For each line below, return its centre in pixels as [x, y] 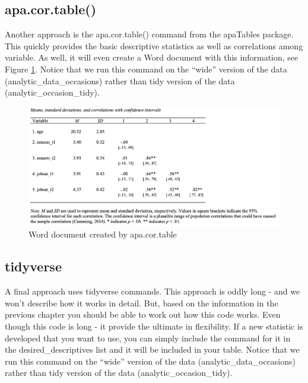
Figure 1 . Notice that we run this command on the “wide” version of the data [146, 69]
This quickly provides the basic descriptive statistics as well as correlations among [154, 45]
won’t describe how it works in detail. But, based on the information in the [142, 303]
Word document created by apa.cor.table [103, 234]
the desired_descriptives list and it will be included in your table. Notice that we [152, 349]
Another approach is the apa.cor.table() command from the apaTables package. [149, 34]
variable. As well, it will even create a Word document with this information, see [152, 57]
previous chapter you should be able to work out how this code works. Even [143, 314]
